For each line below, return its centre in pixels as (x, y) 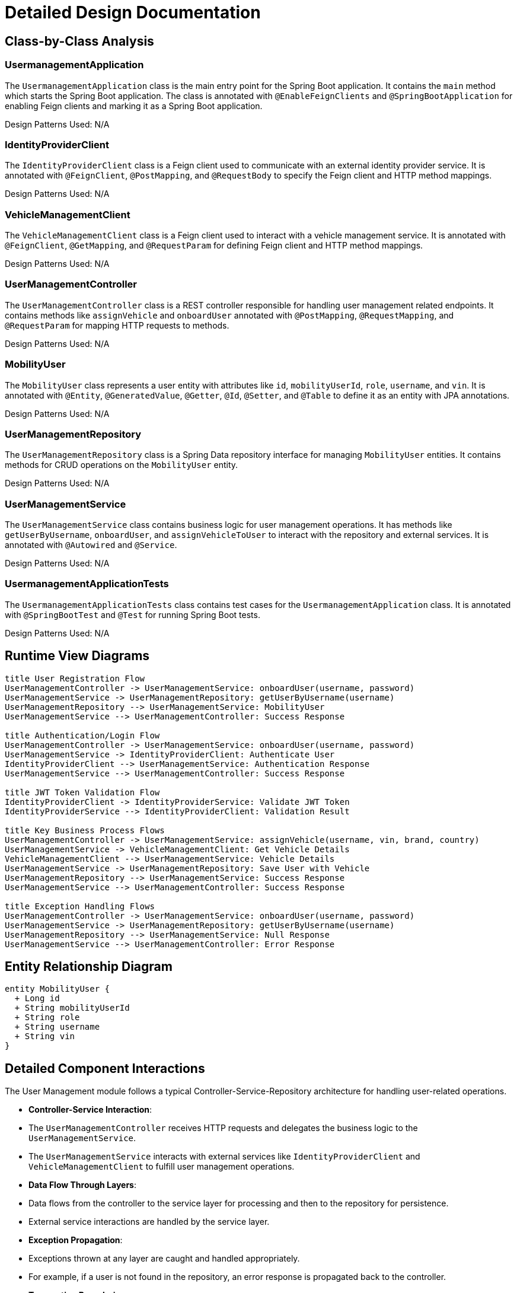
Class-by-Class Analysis (79, 41)
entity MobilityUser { (58, 989)
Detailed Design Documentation (133, 12)
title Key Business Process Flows (85, 830)
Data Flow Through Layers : (83, 1185)
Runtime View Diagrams (77, 656)
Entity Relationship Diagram (89, 967)
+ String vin (45, 1036)
